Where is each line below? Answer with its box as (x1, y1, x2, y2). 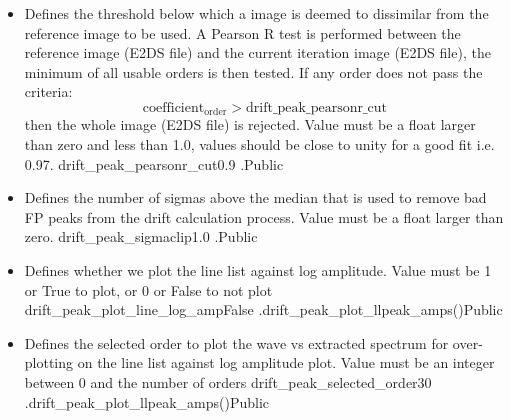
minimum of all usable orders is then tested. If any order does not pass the (24, 61, 483, 82)
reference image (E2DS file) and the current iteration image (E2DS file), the (24, 42, 491, 63)
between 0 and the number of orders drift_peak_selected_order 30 (24, 371, 432, 392)
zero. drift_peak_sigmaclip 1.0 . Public (24, 226, 258, 247)
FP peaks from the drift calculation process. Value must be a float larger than (24, 206, 504, 227)
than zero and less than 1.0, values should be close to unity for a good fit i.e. (24, 134, 495, 155)
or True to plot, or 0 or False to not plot (24, 279, 273, 300)
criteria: (24, 81, 73, 102)
